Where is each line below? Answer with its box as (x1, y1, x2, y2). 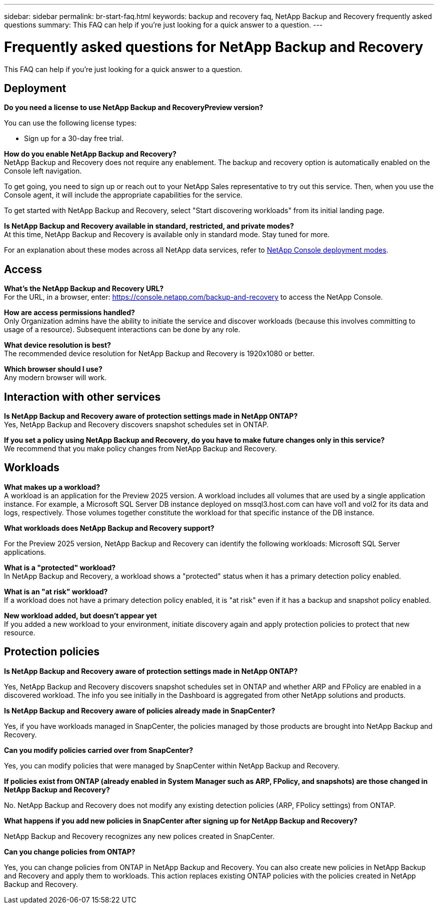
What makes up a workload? (4, 482, 100, 491)
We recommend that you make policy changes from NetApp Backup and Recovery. (4, 444, 277, 453)
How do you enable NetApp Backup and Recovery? (4, 150, 176, 159)
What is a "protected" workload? (4, 563, 116, 572)
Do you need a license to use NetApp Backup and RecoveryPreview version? (4, 103, 263, 112)
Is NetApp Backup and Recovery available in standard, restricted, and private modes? (4, 222, 294, 231)
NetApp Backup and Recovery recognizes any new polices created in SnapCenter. (4, 831, 274, 840)
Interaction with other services (4, 390, 161, 403)
